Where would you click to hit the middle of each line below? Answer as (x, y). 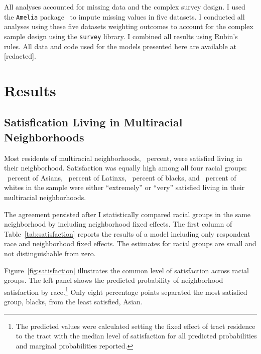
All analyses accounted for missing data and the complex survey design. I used (125, 7)
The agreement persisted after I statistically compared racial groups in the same (127, 214)
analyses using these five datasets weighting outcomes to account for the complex (129, 26)
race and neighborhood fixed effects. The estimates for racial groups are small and (130, 243)
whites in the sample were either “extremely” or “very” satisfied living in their (124, 187)
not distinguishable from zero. (50, 253)
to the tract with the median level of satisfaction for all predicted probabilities (136, 336)
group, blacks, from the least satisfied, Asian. (73, 302)
